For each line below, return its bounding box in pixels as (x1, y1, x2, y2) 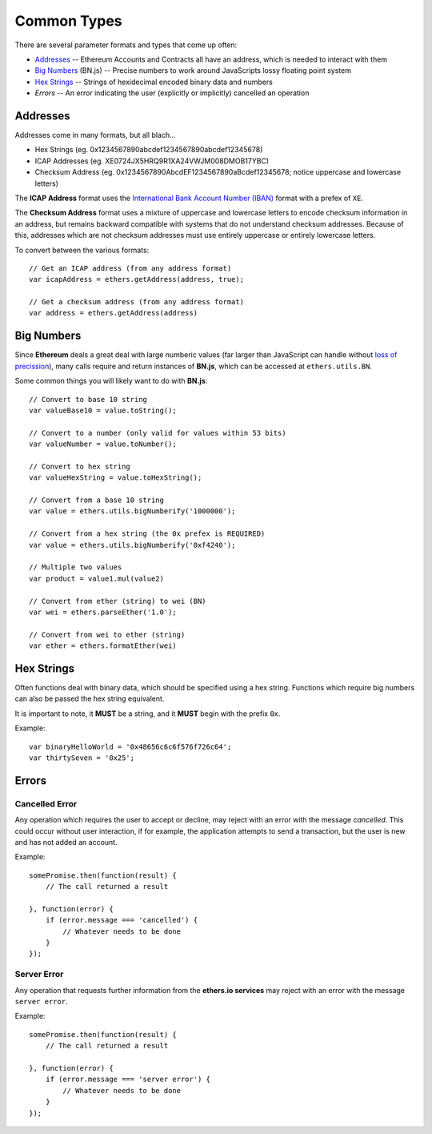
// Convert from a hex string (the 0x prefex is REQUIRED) (29, 529, 266, 538)
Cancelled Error (14, 798, 78, 809)
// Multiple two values (29, 563, 122, 572)
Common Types (14, 12, 123, 30)
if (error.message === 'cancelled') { (45, 915, 198, 925)
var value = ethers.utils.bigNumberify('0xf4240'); (29, 541, 236, 549)
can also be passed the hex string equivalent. (14, 694, 165, 704)
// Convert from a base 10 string (29, 496, 164, 505)
